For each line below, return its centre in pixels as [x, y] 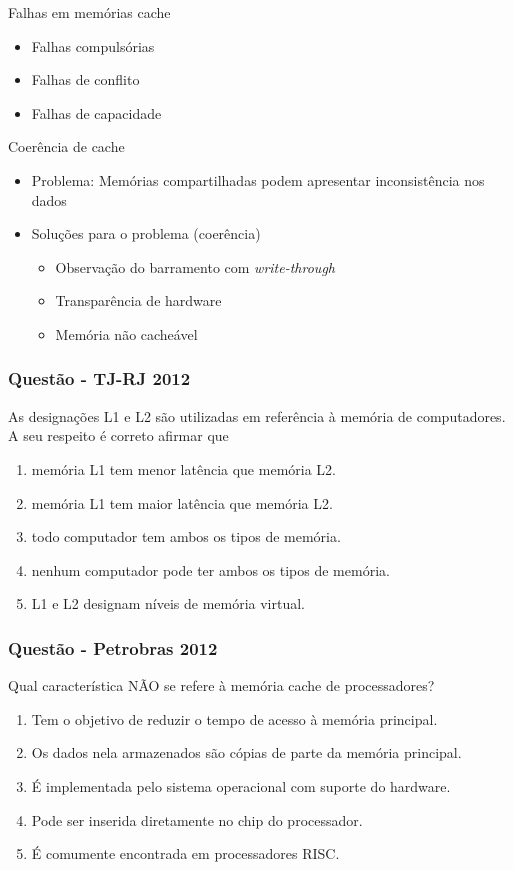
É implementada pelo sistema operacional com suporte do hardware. [241, 785]
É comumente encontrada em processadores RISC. [185, 853]
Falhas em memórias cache [89, 12]
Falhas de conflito [85, 79]
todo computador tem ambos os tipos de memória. [186, 536]
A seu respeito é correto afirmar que [118, 435]
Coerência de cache [66, 146]
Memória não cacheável [126, 333]
